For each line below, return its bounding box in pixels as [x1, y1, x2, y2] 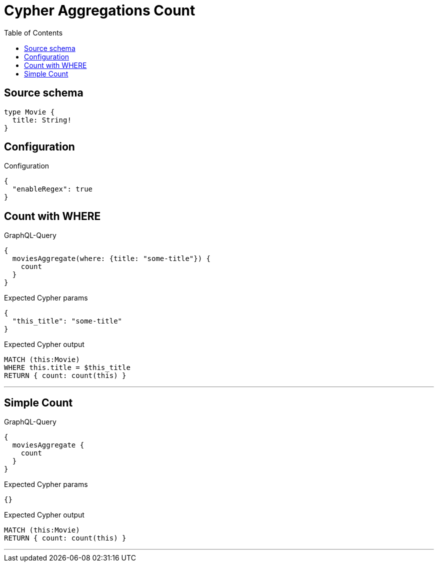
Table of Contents [4, 28, 63, 37]
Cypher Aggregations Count [4, 2, 195, 19]
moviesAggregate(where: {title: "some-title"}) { [12, 254, 211, 263]
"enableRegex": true [12, 185, 93, 193]
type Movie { [4, 107, 55, 116]
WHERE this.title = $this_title [4, 363, 130, 372]
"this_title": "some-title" [12, 317, 122, 325]
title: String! [12, 115, 71, 124]
